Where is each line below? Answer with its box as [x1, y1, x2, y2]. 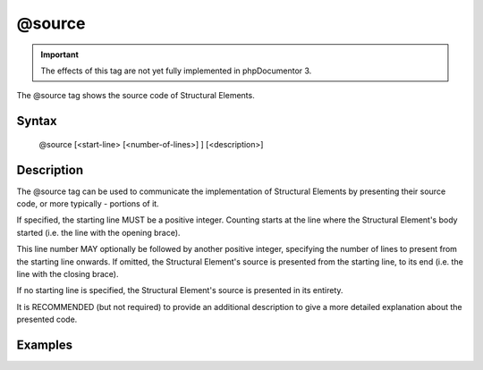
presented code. [16, 314, 78, 325]
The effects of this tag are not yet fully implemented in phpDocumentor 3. [40, 65, 312, 76]
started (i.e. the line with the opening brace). [16, 227, 181, 238]
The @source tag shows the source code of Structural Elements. [16, 90, 255, 101]
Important [40, 49, 80, 60]
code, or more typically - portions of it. [16, 198, 160, 209]
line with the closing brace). [16, 268, 119, 279]
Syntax [16, 114, 57, 129]
